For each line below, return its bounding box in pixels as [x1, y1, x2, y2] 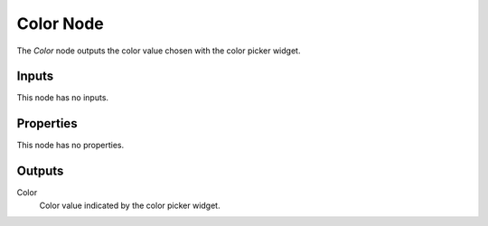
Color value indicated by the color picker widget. [39, 200, 221, 211]
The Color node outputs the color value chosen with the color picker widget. [16, 45, 301, 56]
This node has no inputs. [16, 92, 108, 103]
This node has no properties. [16, 140, 125, 151]
